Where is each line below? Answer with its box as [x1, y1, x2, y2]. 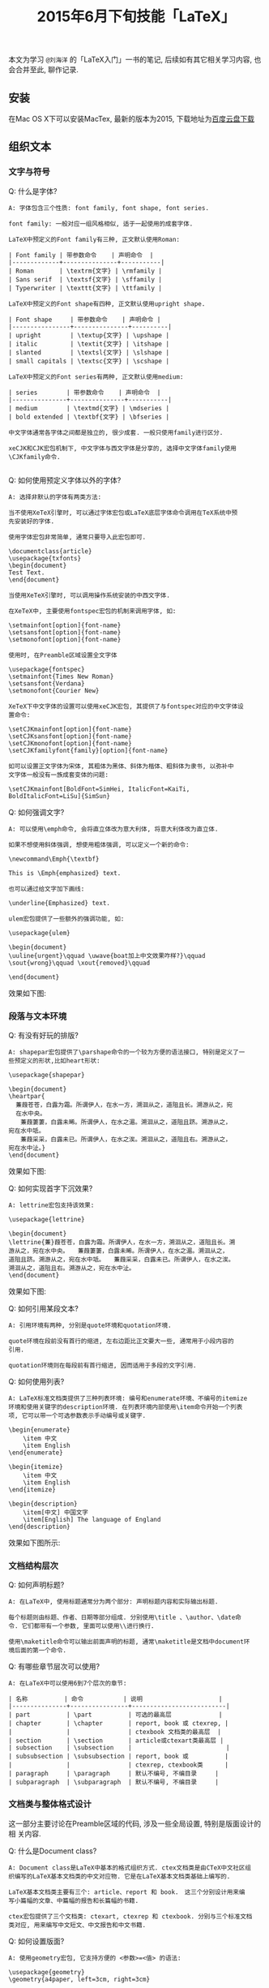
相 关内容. [8, 1828, 41, 1838]
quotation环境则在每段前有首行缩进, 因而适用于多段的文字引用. [8, 1361, 197, 1369]
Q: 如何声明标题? [8, 1580, 65, 1590]
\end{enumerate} [8, 1449, 63, 1457]
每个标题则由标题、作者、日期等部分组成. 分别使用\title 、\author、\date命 [8, 1613, 241, 1622]
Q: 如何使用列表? [8, 1376, 65, 1386]
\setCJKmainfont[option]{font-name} [8, 725, 132, 733]
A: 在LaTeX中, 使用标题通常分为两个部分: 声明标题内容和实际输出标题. [8, 1598, 219, 1606]
